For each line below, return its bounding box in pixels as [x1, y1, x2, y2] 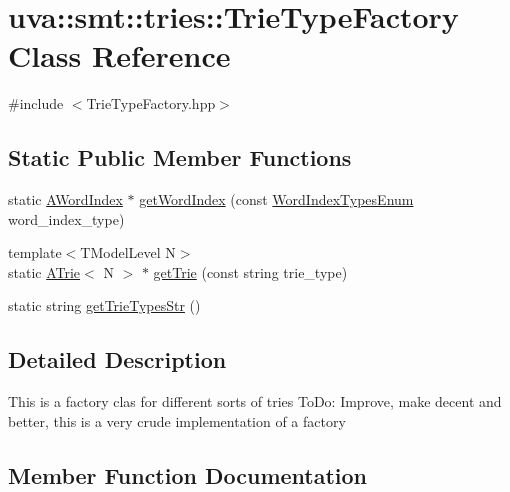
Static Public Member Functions [8, 142, 352, 173]
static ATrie [8, 261, 81, 282]
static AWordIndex [8, 189, 123, 210]
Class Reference [8, 35, 231, 76]
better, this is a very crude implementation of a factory [8, 410, 346, 431]
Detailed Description [8, 344, 227, 375]
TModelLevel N [80, 242, 176, 263]
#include [8, 93, 64, 114]
